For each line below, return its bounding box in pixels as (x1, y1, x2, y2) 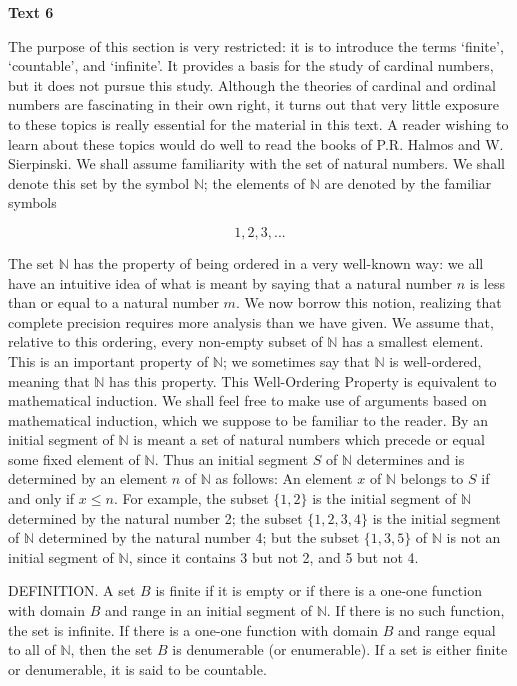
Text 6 (8, 2, 54, 22)
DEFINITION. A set (8, 580, 136, 601)
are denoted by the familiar (324, 172, 492, 193)
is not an (446, 527, 501, 548)
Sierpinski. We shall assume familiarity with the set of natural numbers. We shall (8, 153, 505, 174)
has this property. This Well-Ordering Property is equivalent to (109, 370, 497, 391)
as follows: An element (215, 468, 353, 489)
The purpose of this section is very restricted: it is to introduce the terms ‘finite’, (8, 35, 504, 56)
